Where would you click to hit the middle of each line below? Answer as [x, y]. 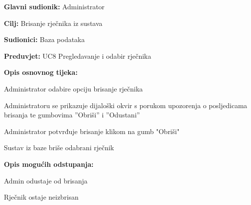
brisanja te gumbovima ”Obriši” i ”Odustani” [72, 115]
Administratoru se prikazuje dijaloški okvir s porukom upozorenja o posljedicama [126, 105]
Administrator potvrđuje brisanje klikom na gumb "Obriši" [92, 131]
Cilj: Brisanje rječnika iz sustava [53, 23]
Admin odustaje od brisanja [46, 180]
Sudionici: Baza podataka [44, 39]
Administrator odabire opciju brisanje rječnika [73, 88]
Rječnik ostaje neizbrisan [41, 197]
